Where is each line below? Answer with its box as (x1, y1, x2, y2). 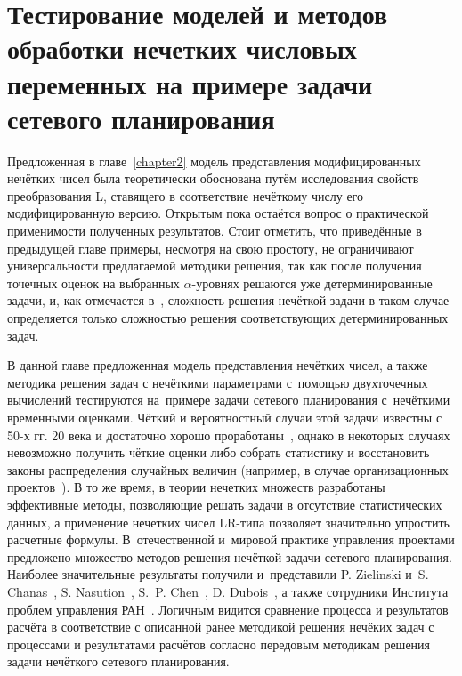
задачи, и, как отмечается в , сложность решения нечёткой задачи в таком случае (7, 291, 450, 310)
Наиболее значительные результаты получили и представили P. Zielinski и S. (7, 565, 429, 583)
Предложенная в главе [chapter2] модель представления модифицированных (7, 151, 421, 170)
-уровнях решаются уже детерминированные (191, 273, 433, 292)
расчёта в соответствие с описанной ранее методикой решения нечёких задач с (7, 617, 434, 636)
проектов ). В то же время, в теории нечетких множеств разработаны (7, 478, 385, 496)
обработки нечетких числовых (7, 30, 357, 67)
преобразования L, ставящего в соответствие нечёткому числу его (7, 186, 363, 205)
